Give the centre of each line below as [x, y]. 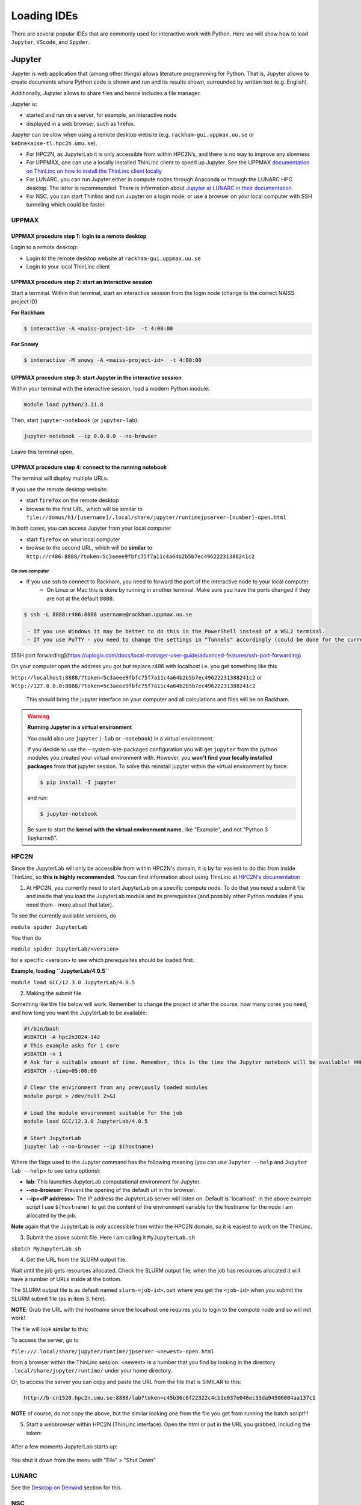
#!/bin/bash [42, 1029]
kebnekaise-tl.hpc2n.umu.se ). [54, 143]
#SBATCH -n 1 [43, 1054]
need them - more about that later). [70, 905]
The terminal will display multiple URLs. [60, 478]
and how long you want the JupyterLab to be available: [79, 1013]
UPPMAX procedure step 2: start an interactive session [82, 282]
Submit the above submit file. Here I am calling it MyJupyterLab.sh [111, 1238]
